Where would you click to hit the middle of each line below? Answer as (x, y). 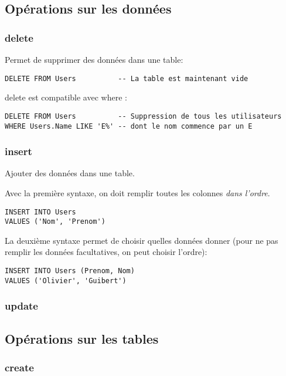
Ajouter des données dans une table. (70, 173)
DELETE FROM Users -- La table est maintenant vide (127, 78)
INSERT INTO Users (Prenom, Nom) (70, 271)
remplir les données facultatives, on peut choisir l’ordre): (106, 252)
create (19, 367)
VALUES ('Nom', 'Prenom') (55, 222)
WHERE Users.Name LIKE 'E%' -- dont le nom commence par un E (129, 126)
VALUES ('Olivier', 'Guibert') (66, 281)
